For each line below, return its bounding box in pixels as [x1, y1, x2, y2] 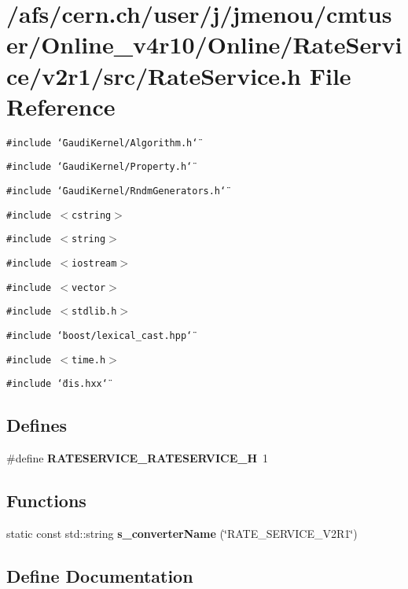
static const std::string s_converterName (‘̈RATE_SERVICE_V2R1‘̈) [6, 525, 358, 541]
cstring [72, 209, 112, 221]
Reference [6, 90, 116, 122]
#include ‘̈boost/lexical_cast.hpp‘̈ [6, 329, 193, 341]
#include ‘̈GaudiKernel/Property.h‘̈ [6, 161, 193, 173]
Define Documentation [6, 563, 193, 587]
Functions [6, 488, 86, 513]
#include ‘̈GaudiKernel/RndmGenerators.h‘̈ [6, 186, 226, 197]
